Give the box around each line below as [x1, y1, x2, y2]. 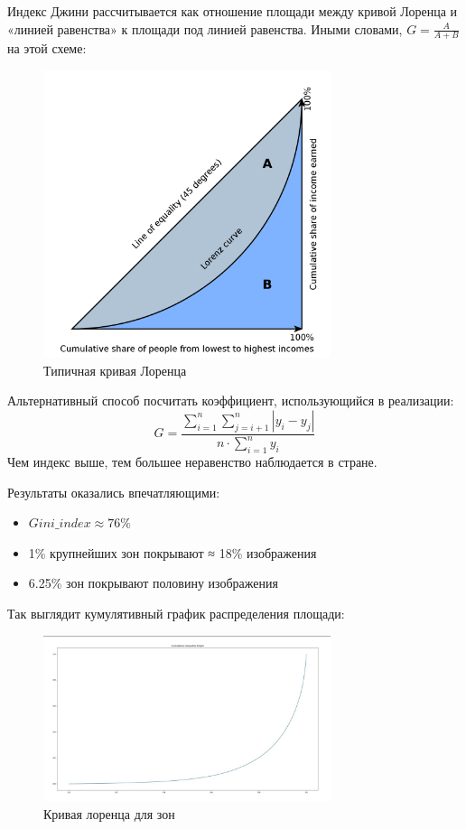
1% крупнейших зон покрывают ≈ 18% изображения [28, 543, 317, 562]
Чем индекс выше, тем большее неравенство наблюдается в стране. [7, 452, 377, 470]
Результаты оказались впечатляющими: [7, 482, 220, 501]
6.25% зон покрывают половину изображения [28, 573, 278, 592]
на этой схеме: [7, 39, 87, 58]
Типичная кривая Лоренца [43, 360, 187, 379]
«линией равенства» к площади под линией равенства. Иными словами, [7, 19, 403, 38]
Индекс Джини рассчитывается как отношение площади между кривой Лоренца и [7, 2, 458, 20]
